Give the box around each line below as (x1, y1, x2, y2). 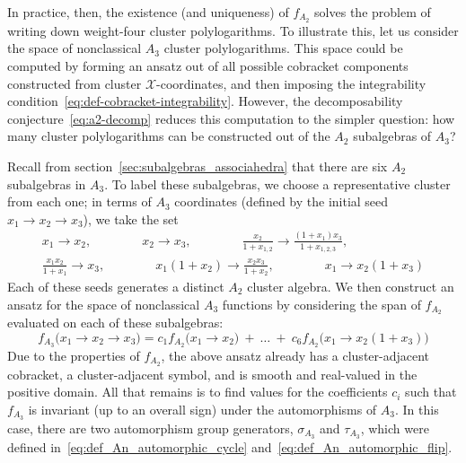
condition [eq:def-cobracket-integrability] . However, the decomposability (7, 92, 403, 110)
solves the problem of (314, 3, 431, 21)
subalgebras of (353, 127, 432, 145)
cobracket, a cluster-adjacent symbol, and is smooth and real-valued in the (7, 364, 418, 383)
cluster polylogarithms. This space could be (163, 39, 403, 57)
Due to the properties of (7, 345, 140, 364)
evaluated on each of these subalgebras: (7, 313, 224, 332)
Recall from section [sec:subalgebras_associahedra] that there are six (7, 157, 388, 176)
